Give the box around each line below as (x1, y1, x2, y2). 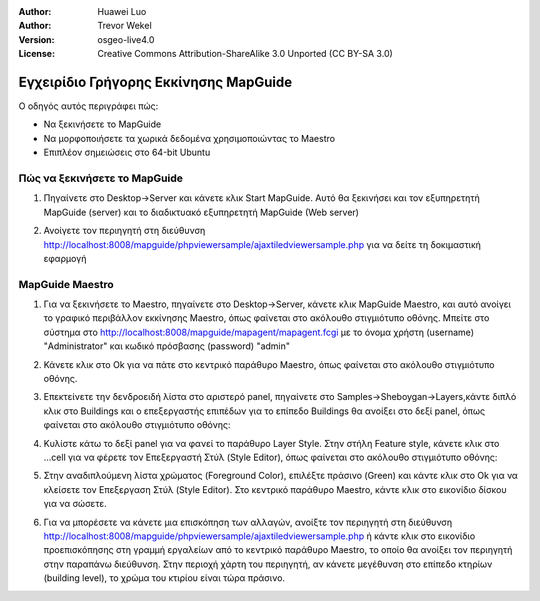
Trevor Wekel (97, 20, 152, 32)
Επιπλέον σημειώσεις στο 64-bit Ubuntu (43, 146, 211, 159)
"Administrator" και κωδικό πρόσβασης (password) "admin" (43, 340, 290, 352)
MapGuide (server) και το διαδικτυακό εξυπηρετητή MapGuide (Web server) (43, 206, 360, 218)
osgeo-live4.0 (97, 33, 155, 45)
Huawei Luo (97, 6, 147, 17)
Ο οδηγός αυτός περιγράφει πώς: (18, 100, 159, 112)
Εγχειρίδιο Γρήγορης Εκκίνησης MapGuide (18, 73, 293, 90)
